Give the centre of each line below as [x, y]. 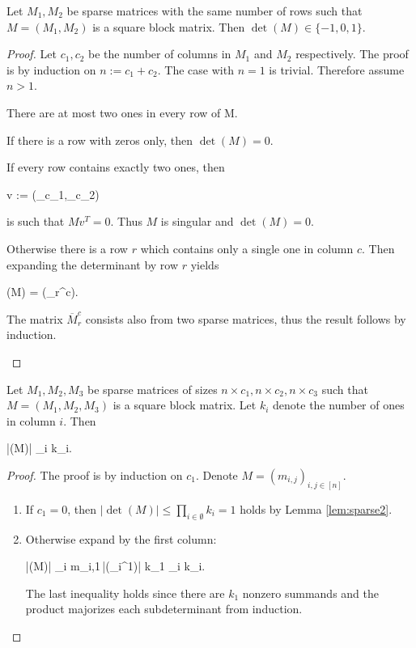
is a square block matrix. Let [185, 405]
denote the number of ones [339, 405]
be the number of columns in [160, 54]
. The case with [195, 69]
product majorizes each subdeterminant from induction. [164, 609]
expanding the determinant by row [93, 264]
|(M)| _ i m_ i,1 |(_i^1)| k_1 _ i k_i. [115, 566]
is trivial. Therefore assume [337, 69]
